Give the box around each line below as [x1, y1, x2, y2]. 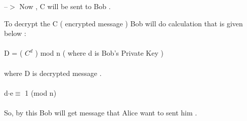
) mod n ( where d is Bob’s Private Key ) [35, 48, 163, 58]
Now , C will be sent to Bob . [19, 1, 111, 11]
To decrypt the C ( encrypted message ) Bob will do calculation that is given [4, 18, 243, 28]
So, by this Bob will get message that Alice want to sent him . [4, 107, 197, 117]
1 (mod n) [25, 87, 57, 98]
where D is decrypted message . [4, 67, 102, 78]
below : [4, 28, 26, 38]
